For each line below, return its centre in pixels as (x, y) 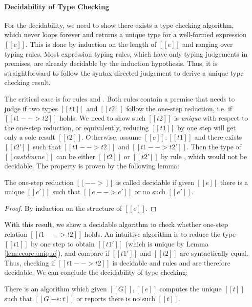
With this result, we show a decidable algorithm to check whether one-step (116, 224)
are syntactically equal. (214, 253)
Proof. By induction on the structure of (63, 208)
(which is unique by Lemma (167, 243)
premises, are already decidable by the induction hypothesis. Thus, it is (111, 63)
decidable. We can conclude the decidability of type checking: (96, 272)
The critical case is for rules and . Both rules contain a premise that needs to (120, 98)
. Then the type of (214, 146)
